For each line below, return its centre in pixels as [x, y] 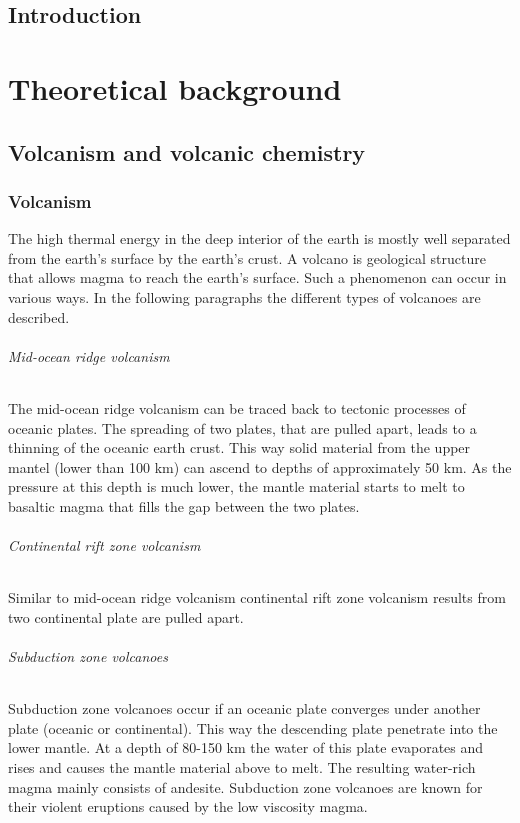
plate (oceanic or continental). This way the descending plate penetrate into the [253, 727]
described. [39, 316]
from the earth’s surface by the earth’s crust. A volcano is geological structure [247, 257]
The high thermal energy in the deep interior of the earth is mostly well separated [259, 238]
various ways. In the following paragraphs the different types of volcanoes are [244, 296]
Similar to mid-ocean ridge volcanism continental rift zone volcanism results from [257, 597]
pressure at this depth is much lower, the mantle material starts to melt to [236, 486]
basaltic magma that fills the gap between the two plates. [184, 505]
